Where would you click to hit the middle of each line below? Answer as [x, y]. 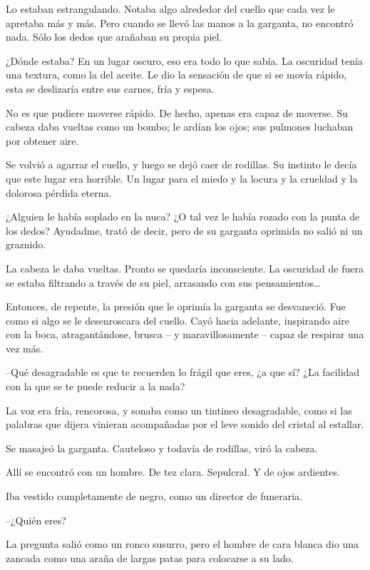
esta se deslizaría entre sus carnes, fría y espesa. [110, 88]
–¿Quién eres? [36, 520]
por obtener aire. [42, 140]
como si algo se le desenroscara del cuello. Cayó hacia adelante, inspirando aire [178, 320]
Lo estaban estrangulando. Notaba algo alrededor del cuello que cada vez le [170, 9]
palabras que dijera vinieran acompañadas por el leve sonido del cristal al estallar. [185, 424]
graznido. [26, 244]
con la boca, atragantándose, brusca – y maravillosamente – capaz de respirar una [185, 334]
